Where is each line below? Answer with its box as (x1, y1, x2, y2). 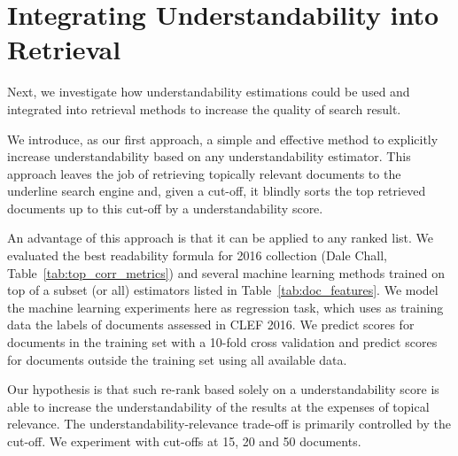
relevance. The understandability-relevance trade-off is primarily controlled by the (7, 414, 451, 433)
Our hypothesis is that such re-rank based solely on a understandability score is (7, 380, 439, 398)
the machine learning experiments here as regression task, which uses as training (7, 298, 444, 316)
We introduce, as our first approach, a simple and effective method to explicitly (7, 129, 439, 148)
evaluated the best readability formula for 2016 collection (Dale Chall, (7, 246, 387, 265)
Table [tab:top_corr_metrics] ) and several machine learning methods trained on (7, 263, 445, 282)
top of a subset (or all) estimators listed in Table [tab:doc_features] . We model (7, 281, 439, 299)
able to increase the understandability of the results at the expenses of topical (7, 397, 430, 415)
